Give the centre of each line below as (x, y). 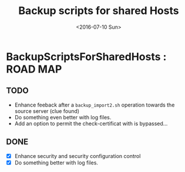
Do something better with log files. (56, 163)
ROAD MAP (34, 69)
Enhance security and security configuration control (78, 156)
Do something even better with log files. (63, 117)
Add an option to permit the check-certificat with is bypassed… (91, 123)
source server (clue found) (47, 111)
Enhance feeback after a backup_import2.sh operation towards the (95, 105)
